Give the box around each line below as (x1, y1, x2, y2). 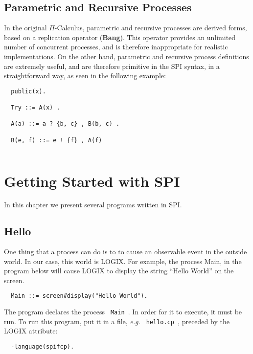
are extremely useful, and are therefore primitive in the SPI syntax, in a (4, 61, 220, 71)
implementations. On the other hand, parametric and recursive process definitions (4, 51, 249, 61)
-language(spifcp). (11, 343, 74, 350)
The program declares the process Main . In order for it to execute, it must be (4, 306, 242, 316)
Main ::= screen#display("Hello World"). (11, 292, 148, 300)
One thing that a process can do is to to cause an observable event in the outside (4, 246, 247, 256)
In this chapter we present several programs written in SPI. (4, 199, 182, 210)
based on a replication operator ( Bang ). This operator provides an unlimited (4, 32, 236, 42)
